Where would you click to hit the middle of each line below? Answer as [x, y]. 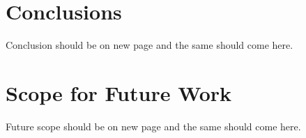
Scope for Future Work [119, 92]
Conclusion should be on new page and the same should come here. [150, 45]
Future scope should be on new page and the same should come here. [153, 126]
